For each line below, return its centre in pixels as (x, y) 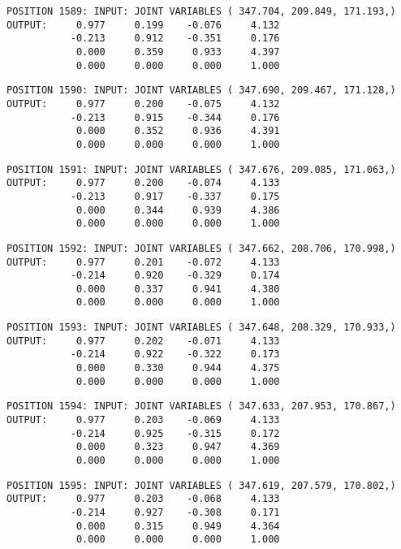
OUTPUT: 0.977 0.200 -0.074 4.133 (143, 183)
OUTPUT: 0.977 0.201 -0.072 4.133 (143, 262)
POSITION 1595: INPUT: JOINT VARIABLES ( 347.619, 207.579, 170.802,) (201, 485)
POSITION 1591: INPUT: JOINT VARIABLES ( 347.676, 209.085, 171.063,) (201, 169)
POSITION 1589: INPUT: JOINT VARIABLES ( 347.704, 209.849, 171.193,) (201, 11)
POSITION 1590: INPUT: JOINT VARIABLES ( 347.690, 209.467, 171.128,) (201, 91)
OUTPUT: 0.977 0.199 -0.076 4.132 (143, 25)
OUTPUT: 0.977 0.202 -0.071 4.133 (143, 341)
